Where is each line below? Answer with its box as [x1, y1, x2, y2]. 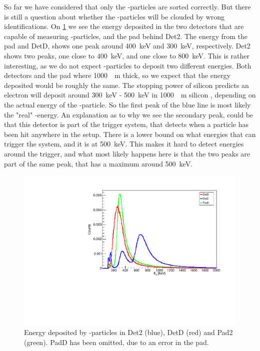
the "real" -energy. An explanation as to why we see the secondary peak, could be [4, 109, 253, 119]
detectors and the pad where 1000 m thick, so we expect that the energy [4, 70, 230, 80]
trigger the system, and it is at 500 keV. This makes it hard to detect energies [4, 138, 244, 149]
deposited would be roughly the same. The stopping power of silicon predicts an [4, 79, 249, 90]
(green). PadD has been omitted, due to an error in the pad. [24, 336, 209, 347]
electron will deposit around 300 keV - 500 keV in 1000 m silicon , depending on [4, 89, 256, 100]
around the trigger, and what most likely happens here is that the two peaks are [4, 148, 250, 158]
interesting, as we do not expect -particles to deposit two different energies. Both [4, 60, 251, 70]
